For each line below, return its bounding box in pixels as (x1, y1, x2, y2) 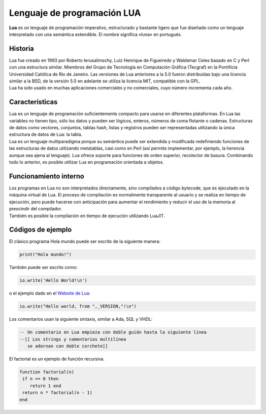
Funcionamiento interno (9, 172, 85, 180)
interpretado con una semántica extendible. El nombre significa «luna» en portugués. (9, 31, 182, 37)
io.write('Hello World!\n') (19, 278, 87, 283)
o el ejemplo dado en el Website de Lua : (9, 290, 91, 296)
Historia (9, 44, 34, 53)
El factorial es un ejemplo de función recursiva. (9, 356, 105, 362)
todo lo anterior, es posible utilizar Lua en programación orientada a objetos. (9, 159, 165, 165)
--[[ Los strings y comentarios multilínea (19, 336, 127, 342)
